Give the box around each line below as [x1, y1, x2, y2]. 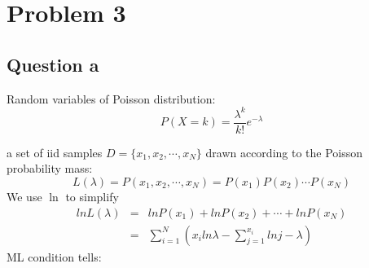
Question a [7, 51, 99, 77]
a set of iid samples [7, 143, 103, 160]
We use [7, 187, 42, 204]
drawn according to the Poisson [205, 143, 363, 160]
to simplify [65, 187, 119, 204]
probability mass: [7, 160, 93, 177]
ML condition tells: [7, 248, 102, 265]
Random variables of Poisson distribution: [7, 90, 216, 107]
